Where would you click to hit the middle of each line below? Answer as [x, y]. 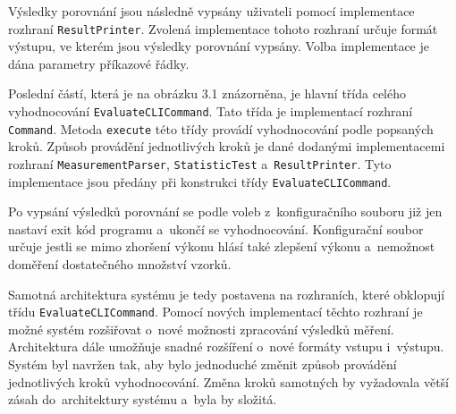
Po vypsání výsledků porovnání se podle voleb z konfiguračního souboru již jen [225, 211]
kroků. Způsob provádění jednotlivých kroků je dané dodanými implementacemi [227, 146]
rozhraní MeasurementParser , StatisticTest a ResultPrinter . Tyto [200, 163]
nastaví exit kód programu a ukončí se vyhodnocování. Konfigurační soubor [216, 228]
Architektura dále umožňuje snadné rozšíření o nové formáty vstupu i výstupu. [226, 346]
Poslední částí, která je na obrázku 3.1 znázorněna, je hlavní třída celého [207, 93]
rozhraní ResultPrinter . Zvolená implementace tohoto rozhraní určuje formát [223, 28]
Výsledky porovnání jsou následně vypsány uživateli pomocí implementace [211, 11]
